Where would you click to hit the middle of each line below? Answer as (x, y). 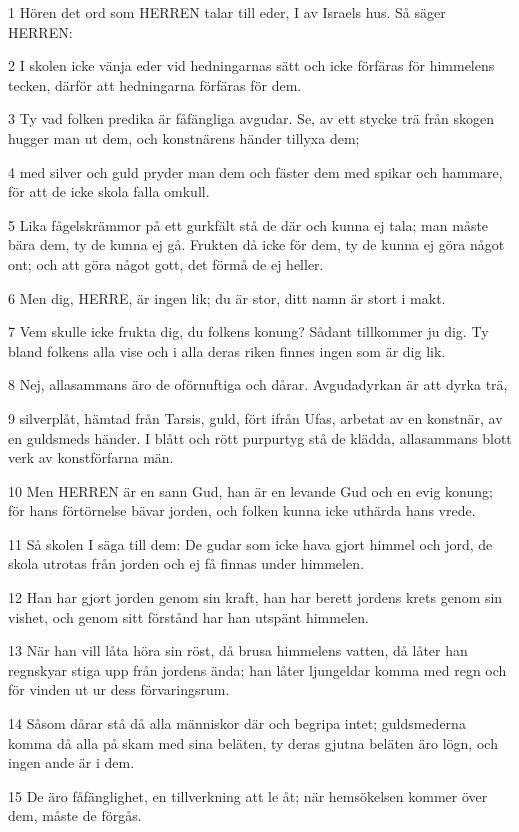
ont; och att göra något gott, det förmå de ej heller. (166, 263)
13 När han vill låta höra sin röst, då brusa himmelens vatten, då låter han (238, 650)
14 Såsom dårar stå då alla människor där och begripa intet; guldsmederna (237, 723)
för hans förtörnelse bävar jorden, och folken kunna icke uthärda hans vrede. (242, 510)
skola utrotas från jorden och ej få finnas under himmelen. (186, 563)
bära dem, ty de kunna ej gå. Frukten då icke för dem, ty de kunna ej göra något (256, 244)
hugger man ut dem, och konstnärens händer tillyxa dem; (184, 137)
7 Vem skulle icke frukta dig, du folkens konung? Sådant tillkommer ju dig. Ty (248, 331)
